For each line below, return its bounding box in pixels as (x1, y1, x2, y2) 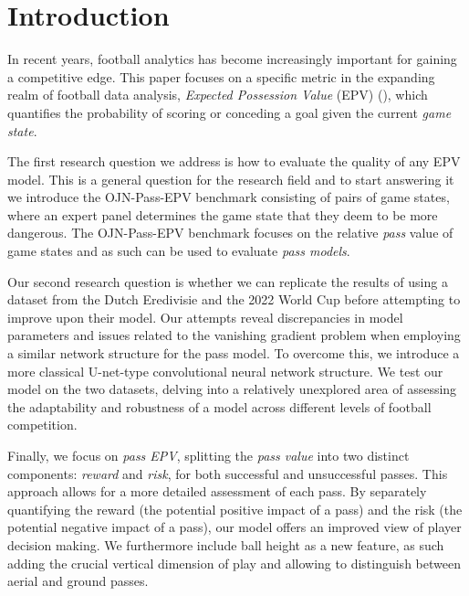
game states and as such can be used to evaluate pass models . (7, 241, 350, 261)
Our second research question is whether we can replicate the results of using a (7, 271, 448, 291)
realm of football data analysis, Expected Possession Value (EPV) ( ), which (7, 85, 428, 104)
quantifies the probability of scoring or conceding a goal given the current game (7, 102, 452, 122)
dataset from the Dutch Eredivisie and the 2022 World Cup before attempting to (7, 290, 461, 309)
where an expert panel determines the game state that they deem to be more (7, 205, 438, 224)
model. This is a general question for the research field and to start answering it (7, 169, 454, 188)
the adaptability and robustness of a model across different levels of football (7, 397, 432, 416)
